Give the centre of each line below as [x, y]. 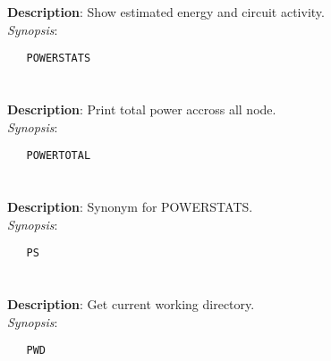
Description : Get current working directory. [131, 304]
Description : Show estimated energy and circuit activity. [166, 12]
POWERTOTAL [59, 156]
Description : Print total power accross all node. [142, 109]
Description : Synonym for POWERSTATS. [130, 207]
